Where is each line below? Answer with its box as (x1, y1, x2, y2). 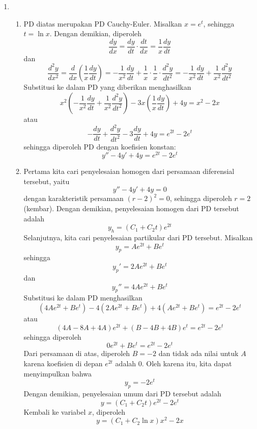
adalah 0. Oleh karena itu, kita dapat (115, 358, 232, 368)
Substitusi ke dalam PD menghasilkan (23, 292, 142, 303)
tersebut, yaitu (23, 175, 70, 186)
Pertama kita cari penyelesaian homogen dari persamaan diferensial (23, 166, 235, 176)
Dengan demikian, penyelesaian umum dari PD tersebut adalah (23, 388, 221, 399)
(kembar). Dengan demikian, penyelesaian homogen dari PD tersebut (23, 203, 239, 213)
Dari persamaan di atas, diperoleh (23, 348, 130, 359)
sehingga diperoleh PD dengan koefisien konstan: (23, 141, 176, 152)
